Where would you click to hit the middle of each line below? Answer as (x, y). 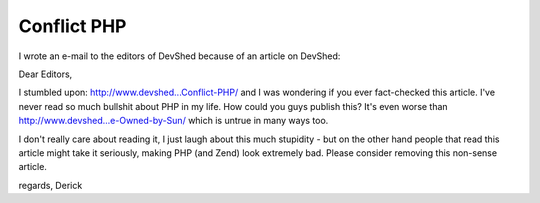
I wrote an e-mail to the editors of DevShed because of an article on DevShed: (179, 56)
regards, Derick (50, 185)
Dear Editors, (45, 74)
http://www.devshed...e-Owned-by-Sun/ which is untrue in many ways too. (173, 121)
